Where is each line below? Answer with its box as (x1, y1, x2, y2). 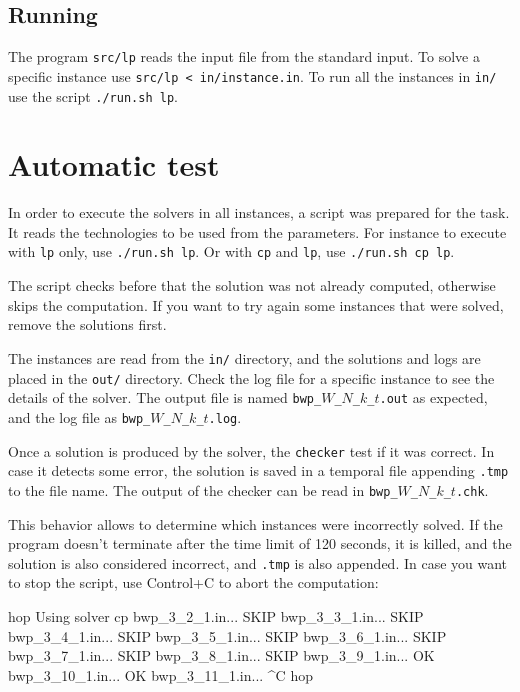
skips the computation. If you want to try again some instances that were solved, (8, 294, 504, 315)
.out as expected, (379, 387, 488, 408)
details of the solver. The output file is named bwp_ (8, 387, 322, 408)
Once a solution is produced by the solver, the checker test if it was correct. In (8, 440, 495, 461)
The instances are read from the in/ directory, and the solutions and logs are (8, 347, 481, 368)
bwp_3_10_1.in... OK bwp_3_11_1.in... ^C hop (8, 664, 313, 685)
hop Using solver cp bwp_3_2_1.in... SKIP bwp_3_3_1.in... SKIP (8, 605, 424, 626)
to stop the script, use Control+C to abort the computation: (8, 572, 379, 593)
